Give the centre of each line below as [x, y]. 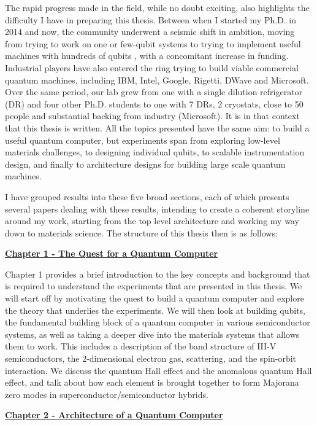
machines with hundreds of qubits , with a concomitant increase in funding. [147, 56]
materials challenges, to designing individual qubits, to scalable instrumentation [155, 152]
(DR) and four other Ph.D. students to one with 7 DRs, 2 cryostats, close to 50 [154, 103]
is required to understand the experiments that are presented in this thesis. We [154, 286]
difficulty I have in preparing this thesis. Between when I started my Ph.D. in [151, 19]
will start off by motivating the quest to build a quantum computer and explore [155, 298]
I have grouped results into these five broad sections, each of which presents [147, 196]
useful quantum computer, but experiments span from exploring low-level [143, 140]
